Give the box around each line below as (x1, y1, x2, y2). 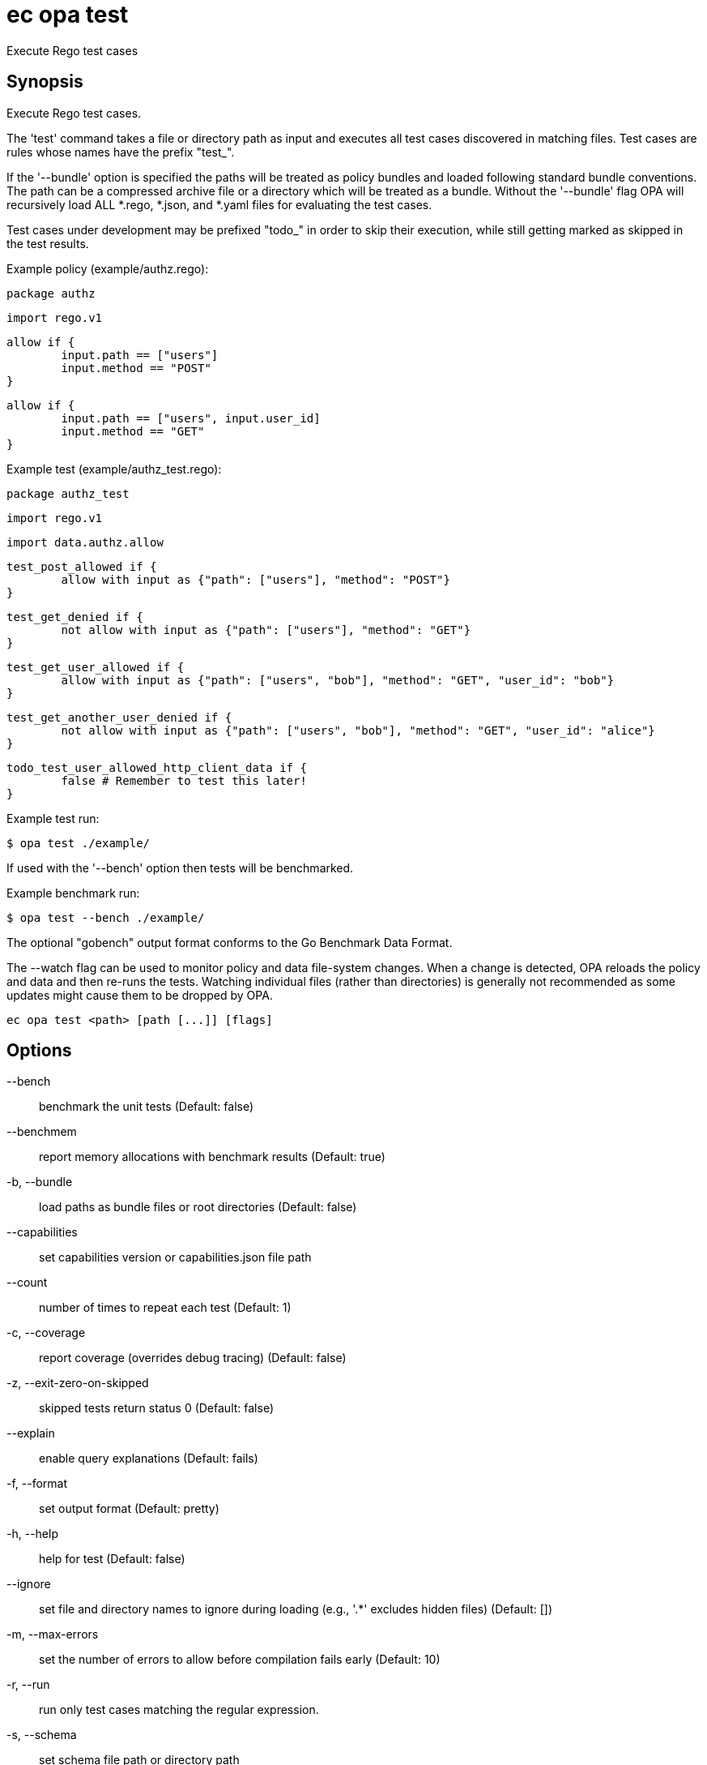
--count (6, 1275, 48, 1290)
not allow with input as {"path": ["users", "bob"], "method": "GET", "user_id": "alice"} (61, 723, 655, 737)
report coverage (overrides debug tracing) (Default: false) (39, 1351, 347, 1365)
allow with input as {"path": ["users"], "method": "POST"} (61, 572, 450, 586)
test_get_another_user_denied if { (6, 710, 232, 724)
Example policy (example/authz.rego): (6, 261, 209, 276)
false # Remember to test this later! (61, 773, 307, 787)
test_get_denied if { (6, 610, 143, 623)
